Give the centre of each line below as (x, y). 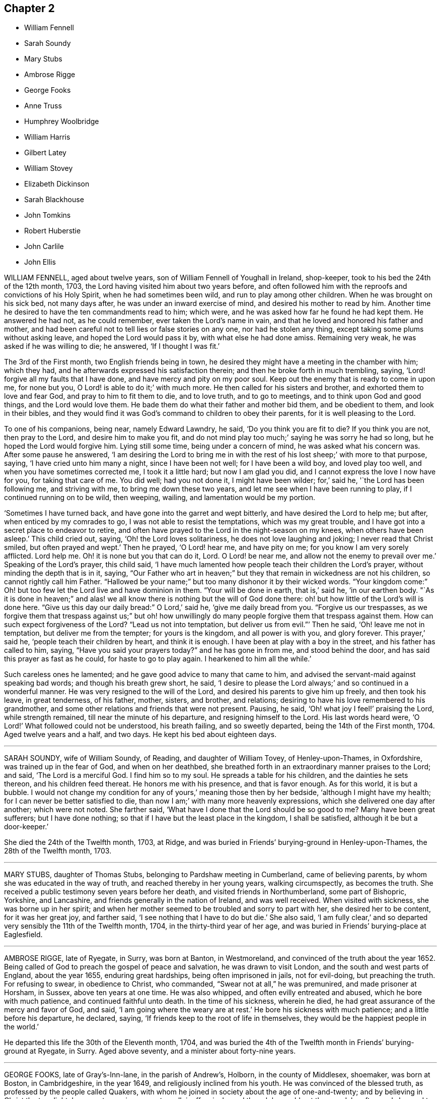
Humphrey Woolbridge (62, 121)
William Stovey (49, 168)
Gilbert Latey (45, 153)
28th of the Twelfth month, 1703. (58, 851)
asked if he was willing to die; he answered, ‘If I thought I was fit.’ (112, 346)
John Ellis (40, 262)
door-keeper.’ (26, 827)
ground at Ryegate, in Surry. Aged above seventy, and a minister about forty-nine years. (150, 1051)
